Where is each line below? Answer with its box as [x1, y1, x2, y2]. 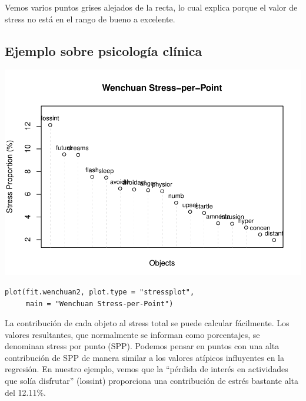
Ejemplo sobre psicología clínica [5, 41, 202, 59]
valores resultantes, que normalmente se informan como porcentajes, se [5, 328, 260, 340]
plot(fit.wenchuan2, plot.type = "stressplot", [5, 287, 195, 296]
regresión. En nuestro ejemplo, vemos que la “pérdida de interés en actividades [5, 363, 288, 375]
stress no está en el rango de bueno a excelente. [5, 12, 175, 25]
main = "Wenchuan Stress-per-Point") [25, 299, 174, 308]
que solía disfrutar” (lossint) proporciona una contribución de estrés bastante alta [5, 375, 298, 387]
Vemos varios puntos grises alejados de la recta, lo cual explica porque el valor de [5, 1, 298, 13]
